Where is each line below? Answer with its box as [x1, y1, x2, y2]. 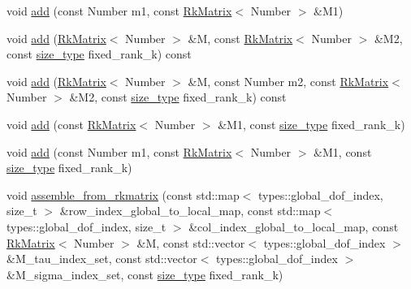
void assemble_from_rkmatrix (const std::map [6, 186, 240, 203]
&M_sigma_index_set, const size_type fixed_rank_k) [6, 265, 283, 283]
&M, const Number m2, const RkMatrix [188, 72, 389, 89]
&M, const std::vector [136, 234, 245, 251]
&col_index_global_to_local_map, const [188, 218, 399, 235]
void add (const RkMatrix [6, 115, 136, 132]
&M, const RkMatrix [188, 29, 293, 46]
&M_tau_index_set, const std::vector [6, 250, 197, 267]
